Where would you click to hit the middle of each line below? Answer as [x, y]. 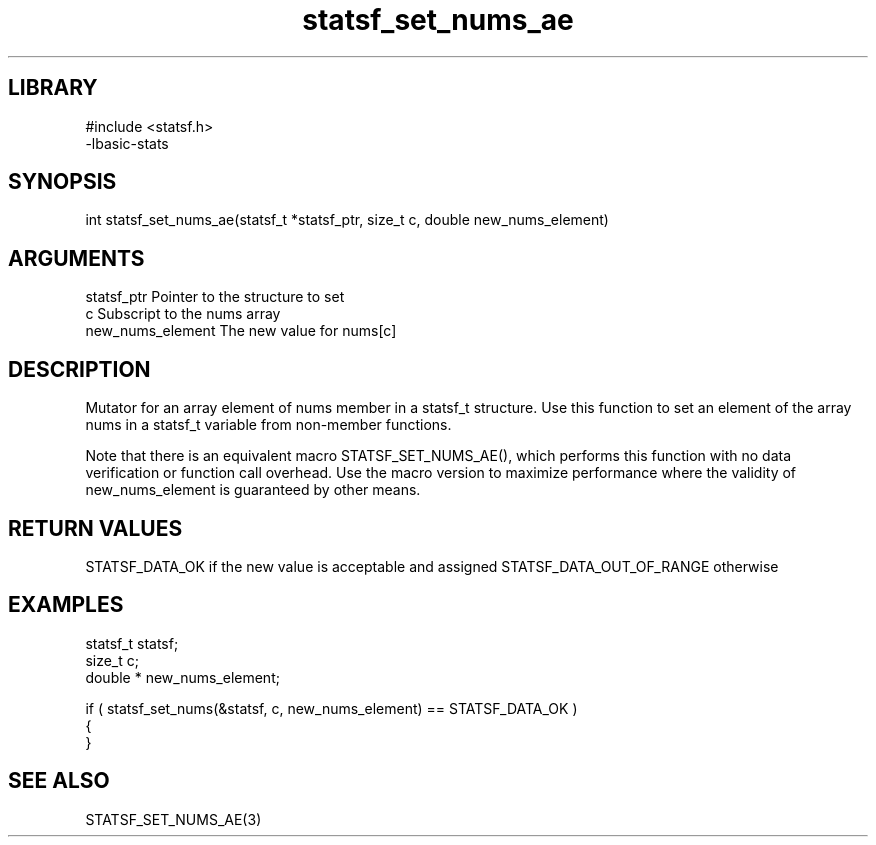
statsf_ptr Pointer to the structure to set [215, 297]
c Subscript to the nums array [183, 314]
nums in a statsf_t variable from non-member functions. [268, 425]
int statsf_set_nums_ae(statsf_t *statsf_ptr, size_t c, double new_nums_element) [347, 220]
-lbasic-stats [127, 143]
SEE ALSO [59, 781]
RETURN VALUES [95, 528]
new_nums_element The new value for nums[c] [241, 331]
